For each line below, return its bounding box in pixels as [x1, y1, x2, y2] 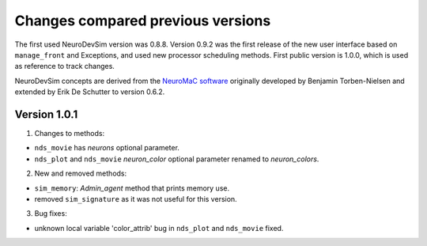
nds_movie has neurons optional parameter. [34, 143, 179, 153]
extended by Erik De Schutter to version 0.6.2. [14, 87, 165, 97]
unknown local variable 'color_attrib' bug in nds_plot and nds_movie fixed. [34, 223, 284, 233]
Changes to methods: [34, 129, 105, 138]
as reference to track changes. [14, 62, 115, 71]
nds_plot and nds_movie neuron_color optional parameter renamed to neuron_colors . [34, 154, 319, 164]
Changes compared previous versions [14, 12, 271, 29]
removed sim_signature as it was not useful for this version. [34, 194, 237, 203]
